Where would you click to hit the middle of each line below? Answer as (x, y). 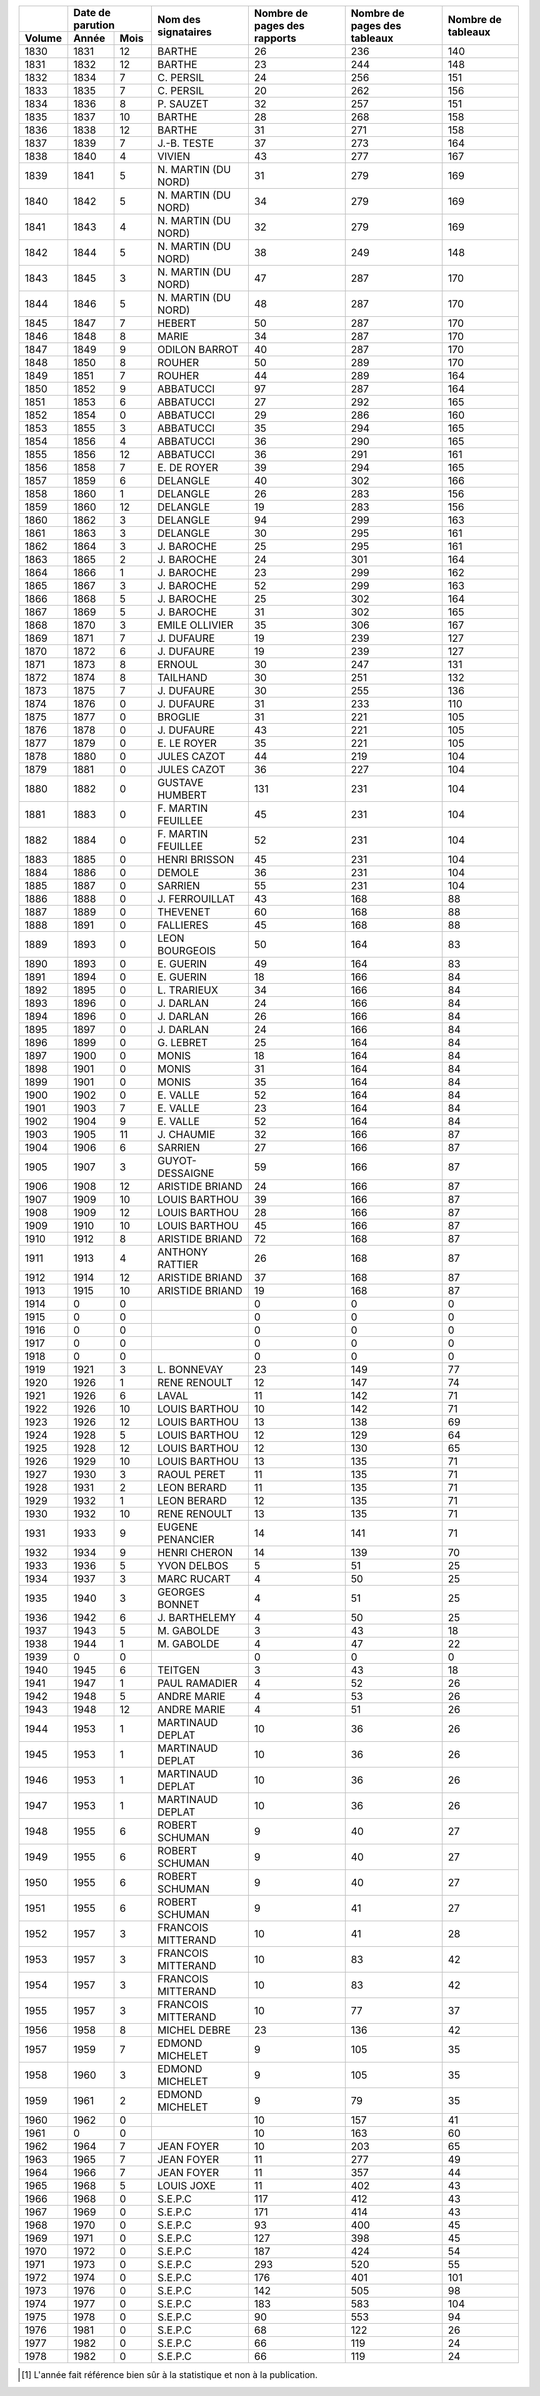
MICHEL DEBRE (194, 2030)
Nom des (178, 19)
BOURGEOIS (186, 950)
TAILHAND (182, 677)
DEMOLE (178, 872)
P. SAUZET (182, 103)
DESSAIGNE (185, 1173)
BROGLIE (178, 717)
